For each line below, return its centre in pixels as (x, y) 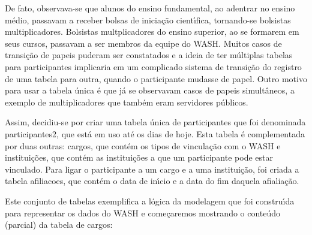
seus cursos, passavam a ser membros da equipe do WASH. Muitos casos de (143, 43)
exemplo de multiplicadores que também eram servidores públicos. (127, 102)
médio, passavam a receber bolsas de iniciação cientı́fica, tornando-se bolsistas (148, 19)
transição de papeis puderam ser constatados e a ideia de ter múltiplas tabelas (149, 55)
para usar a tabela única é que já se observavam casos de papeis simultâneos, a (150, 90)
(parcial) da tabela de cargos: (59, 225)
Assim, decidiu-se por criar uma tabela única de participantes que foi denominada (155, 122)
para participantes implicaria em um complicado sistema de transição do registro (153, 66)
